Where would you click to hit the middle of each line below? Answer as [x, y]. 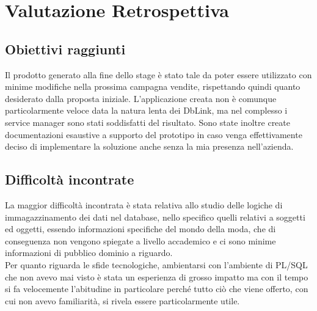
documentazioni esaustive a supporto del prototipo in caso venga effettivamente [154, 134]
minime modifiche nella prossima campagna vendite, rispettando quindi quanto [153, 86]
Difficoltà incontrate [70, 179]
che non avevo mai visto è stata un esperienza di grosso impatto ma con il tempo [157, 276]
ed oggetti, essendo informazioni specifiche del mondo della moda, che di [140, 229]
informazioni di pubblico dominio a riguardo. [89, 253]
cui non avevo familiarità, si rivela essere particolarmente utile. [122, 300]
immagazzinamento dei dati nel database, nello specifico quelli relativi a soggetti [155, 217]
